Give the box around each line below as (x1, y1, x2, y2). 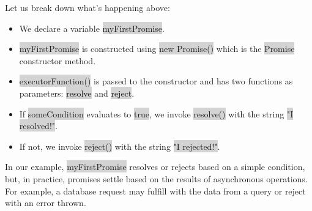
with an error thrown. (5, 196, 86, 209)
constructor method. (19, 54, 96, 67)
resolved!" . (19, 119, 58, 132)
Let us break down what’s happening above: (5, 1, 170, 13)
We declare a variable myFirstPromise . (19, 21, 165, 34)
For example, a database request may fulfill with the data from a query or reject (5, 184, 306, 197)
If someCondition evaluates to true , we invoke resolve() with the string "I (19, 107, 294, 120)
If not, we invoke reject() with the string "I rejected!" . (19, 139, 220, 152)
